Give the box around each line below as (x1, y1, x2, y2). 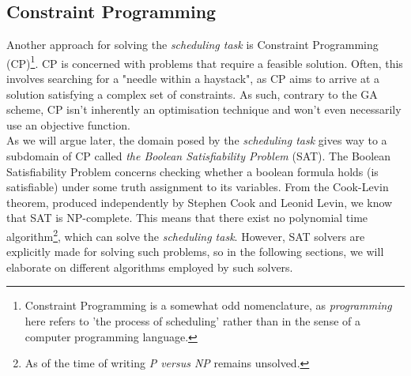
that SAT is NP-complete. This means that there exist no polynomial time (6, 209, 368, 226)
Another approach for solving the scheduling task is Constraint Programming (6, 36, 379, 53)
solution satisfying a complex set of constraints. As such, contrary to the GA (6, 85, 378, 102)
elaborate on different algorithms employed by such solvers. (6, 258, 293, 275)
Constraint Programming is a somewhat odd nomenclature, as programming (25, 297, 392, 314)
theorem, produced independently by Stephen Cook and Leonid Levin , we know (6, 194, 393, 210)
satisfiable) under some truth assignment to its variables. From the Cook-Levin (6, 179, 389, 195)
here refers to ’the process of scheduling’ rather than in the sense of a (25, 313, 360, 329)
